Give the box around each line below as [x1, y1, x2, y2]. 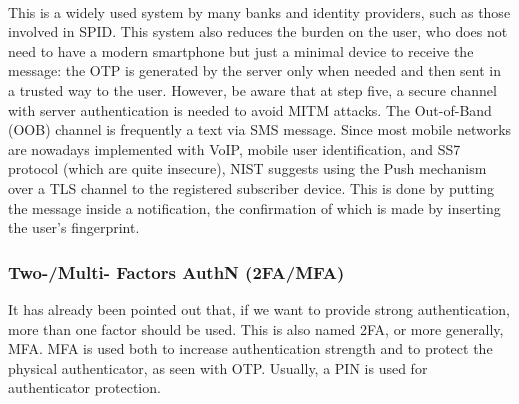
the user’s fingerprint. [8, 217, 140, 238]
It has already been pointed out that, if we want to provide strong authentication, [8, 298, 510, 319]
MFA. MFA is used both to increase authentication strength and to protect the [8, 338, 493, 359]
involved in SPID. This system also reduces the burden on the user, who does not [8, 21, 508, 42]
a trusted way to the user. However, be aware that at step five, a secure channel [8, 79, 497, 100]
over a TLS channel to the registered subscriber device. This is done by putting [8, 177, 495, 198]
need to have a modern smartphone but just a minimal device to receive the [8, 40, 474, 61]
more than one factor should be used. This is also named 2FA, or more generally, [8, 318, 504, 339]
